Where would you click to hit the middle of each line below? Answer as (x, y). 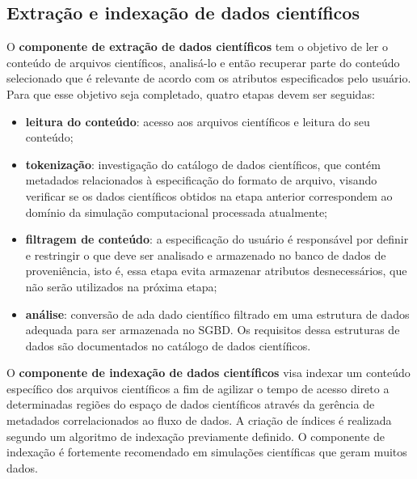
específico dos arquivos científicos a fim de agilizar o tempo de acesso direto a (198, 388)
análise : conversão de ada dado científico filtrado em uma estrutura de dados (217, 314)
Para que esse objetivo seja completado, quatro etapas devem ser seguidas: (191, 93)
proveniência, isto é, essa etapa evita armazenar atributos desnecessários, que (216, 271)
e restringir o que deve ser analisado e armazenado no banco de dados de (206, 254)
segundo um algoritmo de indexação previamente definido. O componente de (196, 436)
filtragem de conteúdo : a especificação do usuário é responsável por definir (217, 239)
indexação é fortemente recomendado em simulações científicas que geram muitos (207, 452)
